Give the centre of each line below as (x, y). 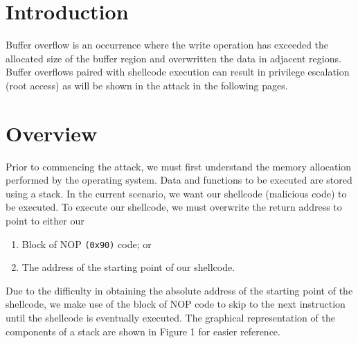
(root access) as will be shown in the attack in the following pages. (147, 85)
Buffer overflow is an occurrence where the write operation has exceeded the (167, 45)
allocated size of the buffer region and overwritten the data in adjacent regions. (173, 58)
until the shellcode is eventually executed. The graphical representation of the (170, 318)
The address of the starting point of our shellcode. (128, 267)
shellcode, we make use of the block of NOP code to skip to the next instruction (176, 304)
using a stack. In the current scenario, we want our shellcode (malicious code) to (176, 193)
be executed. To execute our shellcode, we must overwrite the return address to (174, 207)
